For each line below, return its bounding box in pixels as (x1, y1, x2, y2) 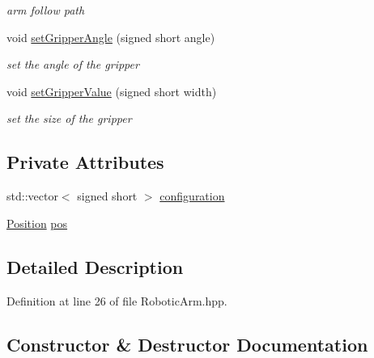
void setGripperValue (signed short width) (6, 82, 217, 99)
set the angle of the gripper (6, 56, 139, 73)
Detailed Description (6, 254, 184, 279)
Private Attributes (6, 150, 164, 175)
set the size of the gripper (6, 110, 132, 127)
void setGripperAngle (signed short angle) (6, 28, 215, 45)
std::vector (6, 187, 58, 204)
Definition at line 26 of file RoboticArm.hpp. (6, 292, 227, 309)
